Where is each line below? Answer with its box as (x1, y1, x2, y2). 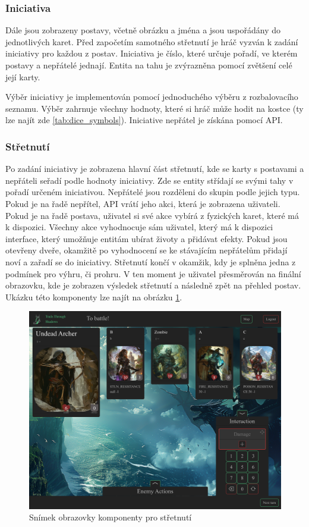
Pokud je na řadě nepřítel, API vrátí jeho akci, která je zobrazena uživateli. (5, 197, 280, 209)
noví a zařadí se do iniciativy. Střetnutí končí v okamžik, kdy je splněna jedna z (5, 255, 296, 268)
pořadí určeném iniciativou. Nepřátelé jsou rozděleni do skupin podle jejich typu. (5, 186, 300, 198)
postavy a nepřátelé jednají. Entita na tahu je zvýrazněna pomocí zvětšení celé (5, 59, 292, 71)
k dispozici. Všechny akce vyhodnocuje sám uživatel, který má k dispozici (5, 221, 273, 233)
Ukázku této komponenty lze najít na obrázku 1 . (5, 290, 182, 303)
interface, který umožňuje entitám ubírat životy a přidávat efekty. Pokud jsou (5, 232, 288, 244)
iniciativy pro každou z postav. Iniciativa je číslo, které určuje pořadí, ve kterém (5, 47, 298, 59)
